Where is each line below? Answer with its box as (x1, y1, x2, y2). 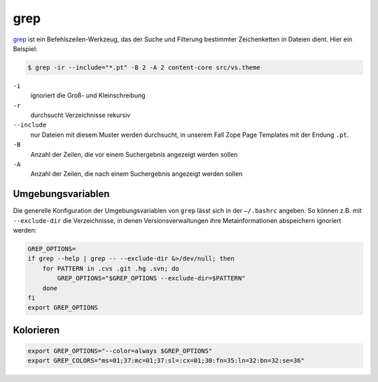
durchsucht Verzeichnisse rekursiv (30, 111, 131, 119)
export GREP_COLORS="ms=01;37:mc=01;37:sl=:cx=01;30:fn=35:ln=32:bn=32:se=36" (27, 357, 304, 364)
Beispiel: (13, 44, 38, 53)
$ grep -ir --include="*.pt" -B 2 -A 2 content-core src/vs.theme (27, 63, 260, 71)
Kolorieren (13, 324, 60, 336)
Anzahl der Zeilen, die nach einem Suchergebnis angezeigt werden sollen (30, 170, 243, 178)
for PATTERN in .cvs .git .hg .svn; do (42, 264, 180, 273)
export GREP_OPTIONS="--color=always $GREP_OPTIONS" (27, 347, 213, 355)
